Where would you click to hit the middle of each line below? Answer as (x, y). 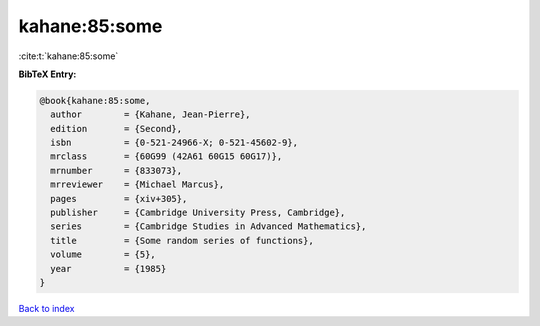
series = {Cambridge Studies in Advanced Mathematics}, (208, 226)
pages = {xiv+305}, (119, 198)
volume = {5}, (103, 254)
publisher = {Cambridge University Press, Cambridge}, (198, 213)
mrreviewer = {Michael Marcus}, (137, 184)
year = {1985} (108, 268)
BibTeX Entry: (47, 74)
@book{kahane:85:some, (95, 100)
